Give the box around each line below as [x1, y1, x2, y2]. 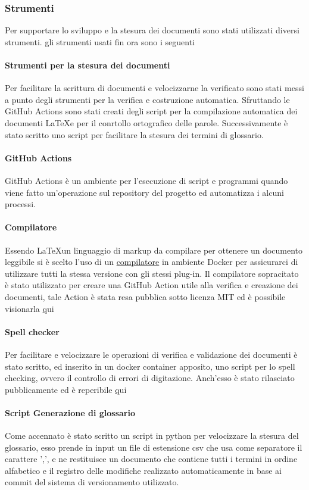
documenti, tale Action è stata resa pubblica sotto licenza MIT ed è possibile [5, 290, 286, 302]
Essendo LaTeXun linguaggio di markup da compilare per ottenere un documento [5, 244, 303, 256]
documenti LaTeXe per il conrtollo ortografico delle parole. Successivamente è [5, 116, 288, 129]
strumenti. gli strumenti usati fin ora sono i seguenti [5, 35, 195, 48]
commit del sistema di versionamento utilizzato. [5, 476, 179, 488]
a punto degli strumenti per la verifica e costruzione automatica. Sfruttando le [5, 93, 290, 105]
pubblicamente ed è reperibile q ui [5, 383, 127, 395]
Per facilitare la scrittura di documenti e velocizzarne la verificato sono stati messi [5, 82, 304, 94]
